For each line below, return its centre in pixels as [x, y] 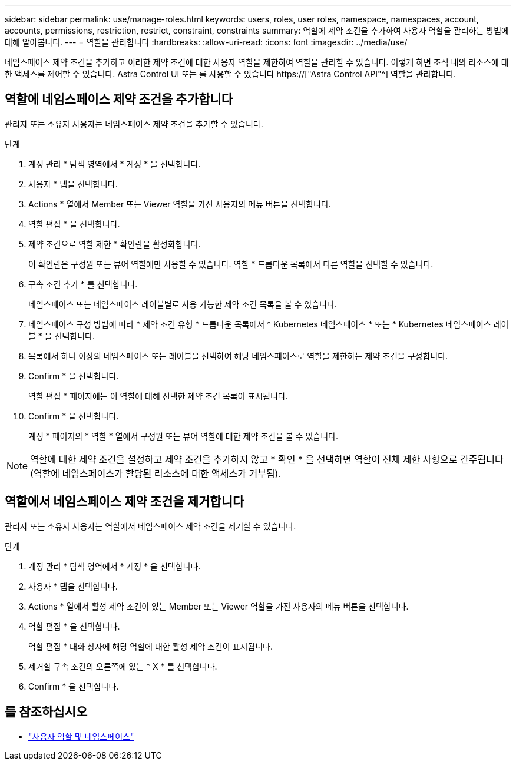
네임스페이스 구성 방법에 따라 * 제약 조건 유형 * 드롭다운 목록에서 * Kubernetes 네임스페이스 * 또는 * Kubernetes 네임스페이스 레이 [269, 324]
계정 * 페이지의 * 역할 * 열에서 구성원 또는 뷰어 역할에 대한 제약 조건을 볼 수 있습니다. [183, 436]
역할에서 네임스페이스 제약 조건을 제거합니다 [125, 502]
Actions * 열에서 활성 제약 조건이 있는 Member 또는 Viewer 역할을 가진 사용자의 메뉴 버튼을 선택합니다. [219, 606]
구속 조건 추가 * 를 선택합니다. [83, 284]
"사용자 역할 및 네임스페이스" [81, 736]
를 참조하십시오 [46, 712]
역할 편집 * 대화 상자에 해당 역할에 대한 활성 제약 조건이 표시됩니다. [150, 646]
